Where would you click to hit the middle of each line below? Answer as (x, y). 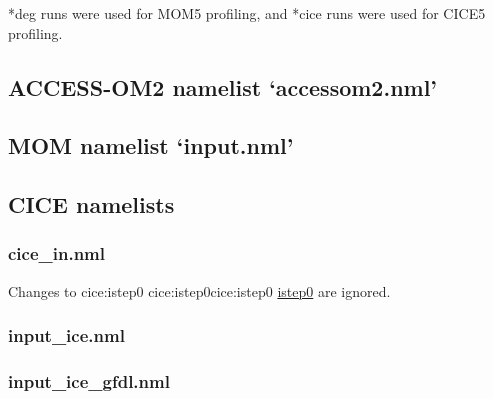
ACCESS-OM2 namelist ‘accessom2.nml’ (223, 86)
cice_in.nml (57, 253)
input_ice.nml (66, 335)
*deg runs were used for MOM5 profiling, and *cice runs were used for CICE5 (247, 13)
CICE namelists (91, 204)
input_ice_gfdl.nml (89, 381)
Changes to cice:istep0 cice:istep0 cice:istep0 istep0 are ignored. (199, 290)
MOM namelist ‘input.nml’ (151, 145)
